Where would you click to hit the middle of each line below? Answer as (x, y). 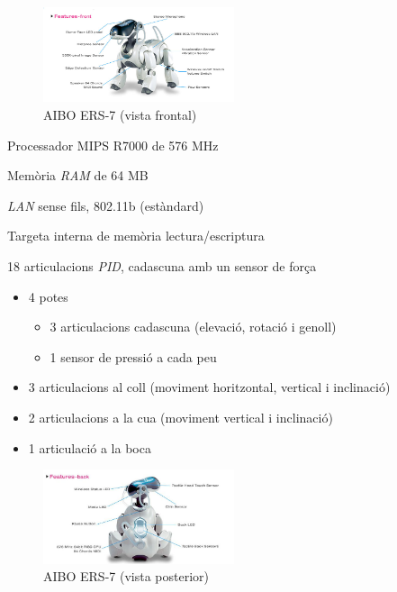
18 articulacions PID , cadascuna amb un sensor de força (162, 265)
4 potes (48, 296)
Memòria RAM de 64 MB (78, 175)
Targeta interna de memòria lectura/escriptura (136, 236)
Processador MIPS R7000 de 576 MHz (113, 145)
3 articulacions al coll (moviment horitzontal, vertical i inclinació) (209, 387)
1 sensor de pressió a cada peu (133, 356)
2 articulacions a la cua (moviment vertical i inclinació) (180, 417)
